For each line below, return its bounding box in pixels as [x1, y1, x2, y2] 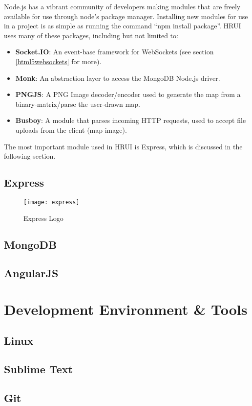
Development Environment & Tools [4, 299, 248, 319]
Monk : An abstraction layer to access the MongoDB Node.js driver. [15, 72, 220, 83]
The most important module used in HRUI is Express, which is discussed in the [4, 141, 243, 151]
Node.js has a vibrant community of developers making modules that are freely [4, 1, 241, 11]
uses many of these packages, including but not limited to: [4, 30, 178, 40]
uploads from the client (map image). [15, 124, 127, 135]
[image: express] [23, 198, 80, 206]
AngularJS [4, 265, 59, 281]
